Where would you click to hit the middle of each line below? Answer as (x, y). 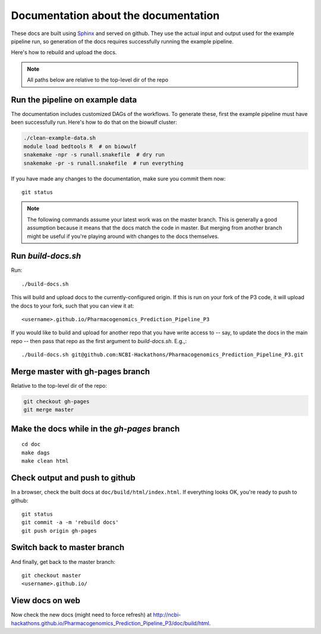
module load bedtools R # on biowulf (80, 146)
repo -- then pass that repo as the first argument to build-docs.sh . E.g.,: (99, 341)
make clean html (45, 461)
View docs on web (45, 601)
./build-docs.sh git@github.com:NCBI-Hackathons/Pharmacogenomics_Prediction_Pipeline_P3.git (163, 355)
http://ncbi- (167, 615)
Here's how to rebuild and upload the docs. (64, 52)
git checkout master (51, 575)
